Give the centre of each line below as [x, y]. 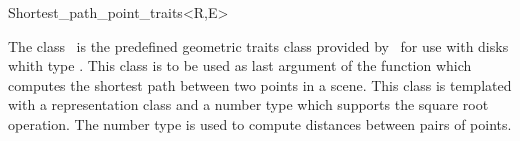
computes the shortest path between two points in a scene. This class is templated [260, 84]
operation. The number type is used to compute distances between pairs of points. [260, 123]
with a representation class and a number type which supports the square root [248, 104]
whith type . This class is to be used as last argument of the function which [240, 65]
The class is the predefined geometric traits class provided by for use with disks [258, 45]
